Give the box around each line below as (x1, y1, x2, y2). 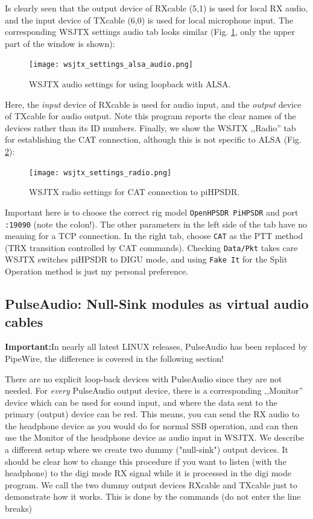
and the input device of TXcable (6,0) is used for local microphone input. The (5, 13, 294, 26)
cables (5, 312, 43, 331)
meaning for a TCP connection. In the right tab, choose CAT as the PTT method (5, 229, 303, 242)
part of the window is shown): (5, 37, 115, 49)
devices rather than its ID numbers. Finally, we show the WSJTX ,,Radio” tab (5, 121, 296, 134)
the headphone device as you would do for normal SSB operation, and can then (5, 419, 299, 432)
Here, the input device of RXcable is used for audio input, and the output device (5, 98, 302, 110)
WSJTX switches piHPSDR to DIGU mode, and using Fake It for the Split (5, 253, 288, 266)
